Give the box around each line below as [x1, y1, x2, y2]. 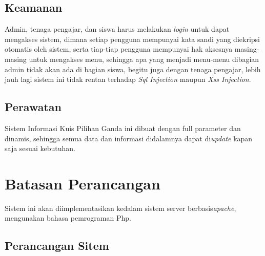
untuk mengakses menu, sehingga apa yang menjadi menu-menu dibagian [29, 53, 259, 64]
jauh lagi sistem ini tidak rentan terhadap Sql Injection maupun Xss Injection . [5, 74, 251, 84]
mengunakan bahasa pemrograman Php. [5, 212, 131, 223]
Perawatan [5, 99, 62, 115]
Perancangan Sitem [5, 238, 109, 253]
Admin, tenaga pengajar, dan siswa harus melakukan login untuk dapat [5, 24, 230, 34]
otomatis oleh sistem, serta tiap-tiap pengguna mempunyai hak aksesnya [5, 44, 233, 54]
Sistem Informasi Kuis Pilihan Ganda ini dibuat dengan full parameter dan [5, 122, 241, 133]
